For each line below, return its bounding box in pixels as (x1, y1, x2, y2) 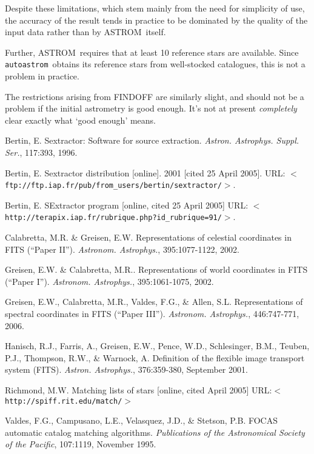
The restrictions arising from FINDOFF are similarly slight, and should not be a (5, 90, 304, 102)
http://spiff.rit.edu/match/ (5, 396, 122, 406)
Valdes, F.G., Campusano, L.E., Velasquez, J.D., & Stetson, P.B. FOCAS (5, 414, 278, 427)
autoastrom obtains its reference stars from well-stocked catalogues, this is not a (5, 58, 306, 70)
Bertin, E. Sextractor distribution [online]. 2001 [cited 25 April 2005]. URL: (5, 166, 286, 179)
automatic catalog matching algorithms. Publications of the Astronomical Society (5, 426, 305, 438)
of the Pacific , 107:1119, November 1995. (5, 438, 156, 450)
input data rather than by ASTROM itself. (5, 25, 166, 38)
